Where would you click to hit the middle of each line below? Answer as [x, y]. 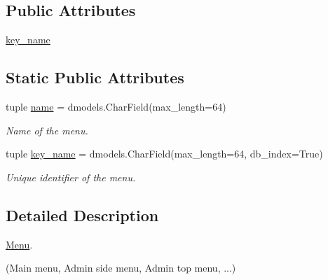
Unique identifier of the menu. [71, 177]
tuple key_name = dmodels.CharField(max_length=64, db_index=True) [164, 154]
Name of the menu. [47, 130]
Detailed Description [82, 215]
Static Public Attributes [95, 77]
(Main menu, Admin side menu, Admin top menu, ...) [121, 268]
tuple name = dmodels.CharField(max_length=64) [116, 106]
